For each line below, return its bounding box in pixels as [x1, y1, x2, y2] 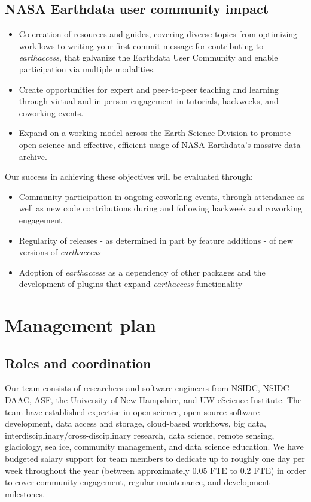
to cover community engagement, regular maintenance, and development [5, 476, 270, 488]
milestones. [5, 487, 45, 500]
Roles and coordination [5, 353, 151, 372]
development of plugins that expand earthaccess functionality [19, 277, 243, 290]
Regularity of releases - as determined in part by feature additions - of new [19, 234, 294, 246]
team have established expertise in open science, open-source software [5, 405, 260, 418]
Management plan [5, 313, 156, 337]
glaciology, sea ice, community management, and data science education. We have [5, 440, 304, 453]
